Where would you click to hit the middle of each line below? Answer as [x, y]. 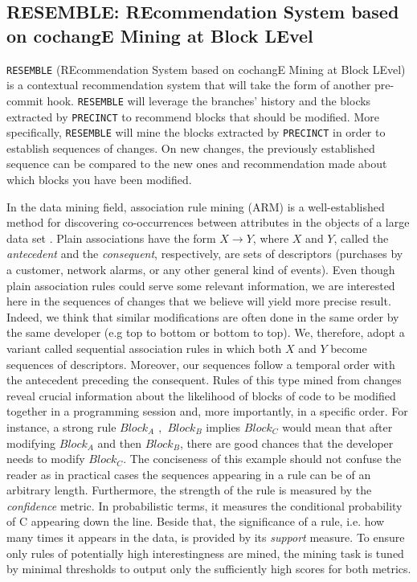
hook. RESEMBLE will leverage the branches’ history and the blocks [209, 100]
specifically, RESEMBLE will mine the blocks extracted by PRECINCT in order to [196, 132]
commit [25, 100]
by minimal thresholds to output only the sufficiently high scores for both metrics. [209, 569]
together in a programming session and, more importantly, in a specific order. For [207, 411]
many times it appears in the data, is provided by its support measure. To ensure [206, 537]
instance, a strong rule [61, 426]
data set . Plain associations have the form [111, 238]
